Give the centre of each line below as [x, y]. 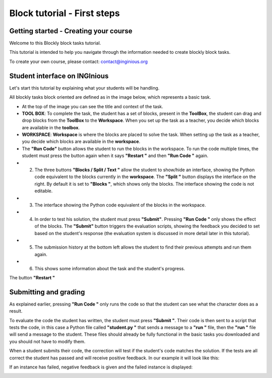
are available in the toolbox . [51, 127]
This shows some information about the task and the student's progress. [110, 268]
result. [16, 311]
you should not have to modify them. [47, 341]
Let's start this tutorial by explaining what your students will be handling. [84, 88]
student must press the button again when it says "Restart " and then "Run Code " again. [115, 156]
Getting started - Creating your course [71, 31]
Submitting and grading [47, 292]
